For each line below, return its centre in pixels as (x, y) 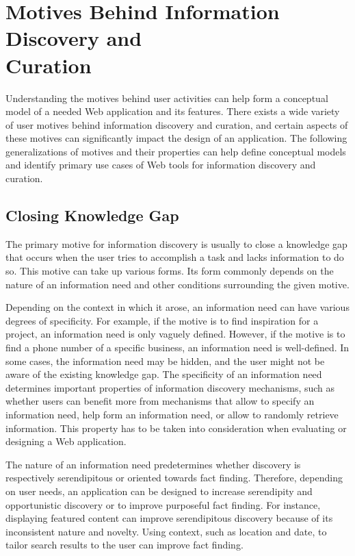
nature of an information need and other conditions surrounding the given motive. (177, 284)
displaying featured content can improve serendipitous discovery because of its (169, 518)
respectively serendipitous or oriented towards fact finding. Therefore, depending (174, 478)
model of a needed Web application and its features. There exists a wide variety (173, 111)
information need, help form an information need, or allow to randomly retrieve (172, 414)
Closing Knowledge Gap (92, 215)
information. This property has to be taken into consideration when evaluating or (176, 428)
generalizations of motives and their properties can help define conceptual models (176, 151)
